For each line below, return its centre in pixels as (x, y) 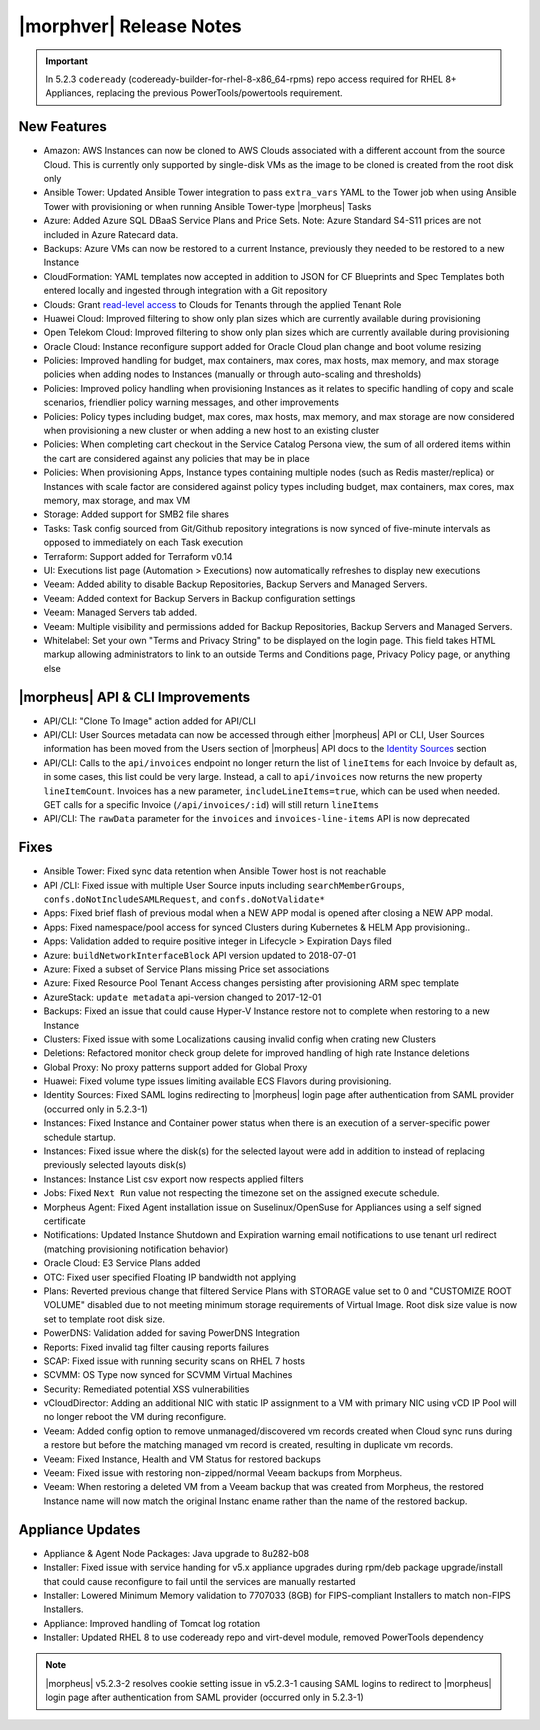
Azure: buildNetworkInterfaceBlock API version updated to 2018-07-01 (200, 955)
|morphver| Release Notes (130, 26)
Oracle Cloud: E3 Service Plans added (122, 1263)
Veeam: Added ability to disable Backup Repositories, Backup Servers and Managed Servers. (235, 584)
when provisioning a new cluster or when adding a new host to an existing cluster (211, 431)
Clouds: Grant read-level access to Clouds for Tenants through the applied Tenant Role (222, 304)
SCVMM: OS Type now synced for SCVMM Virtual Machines (168, 1375)
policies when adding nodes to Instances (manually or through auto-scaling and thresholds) (232, 374)
